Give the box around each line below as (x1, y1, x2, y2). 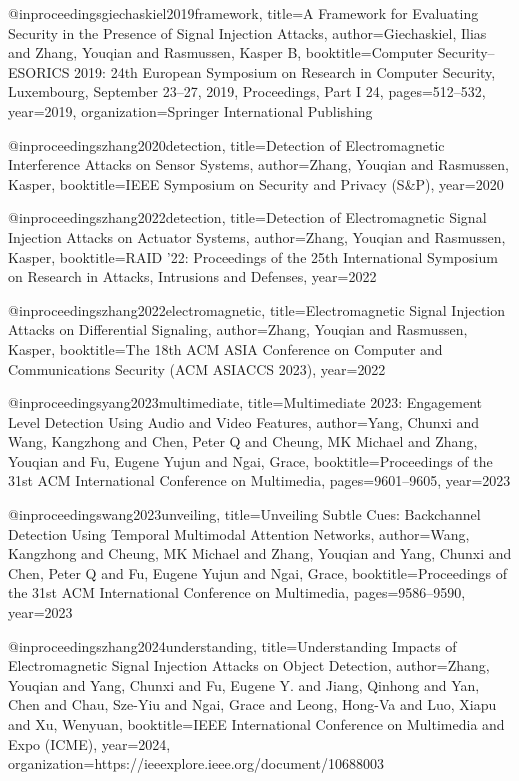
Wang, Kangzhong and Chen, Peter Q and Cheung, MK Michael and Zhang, (8, 431, 478, 452)
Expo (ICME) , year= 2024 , (8, 733, 171, 754)
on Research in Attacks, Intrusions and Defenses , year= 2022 (8, 266, 377, 287)
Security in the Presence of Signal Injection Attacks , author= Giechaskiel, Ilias (8, 22, 487, 43)
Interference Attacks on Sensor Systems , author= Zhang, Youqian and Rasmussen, (8, 154, 510, 175)
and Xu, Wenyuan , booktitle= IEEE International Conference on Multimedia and (8, 714, 505, 734)
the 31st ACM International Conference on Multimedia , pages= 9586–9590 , (8, 582, 466, 603)
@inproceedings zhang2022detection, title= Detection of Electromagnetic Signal (8, 207, 487, 228)
